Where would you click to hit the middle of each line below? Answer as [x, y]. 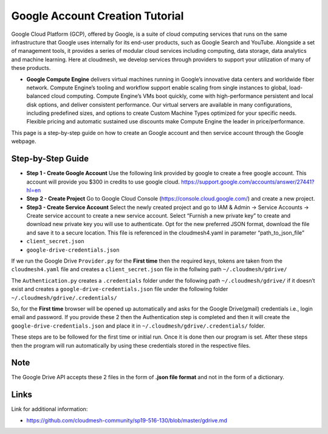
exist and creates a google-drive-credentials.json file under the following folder [120, 289]
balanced [38, 96]
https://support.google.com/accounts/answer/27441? [248, 182]
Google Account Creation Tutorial [97, 16]
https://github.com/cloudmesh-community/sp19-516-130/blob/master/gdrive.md [127, 420]
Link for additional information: [50, 409]
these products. [31, 68]
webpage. [24, 141]
